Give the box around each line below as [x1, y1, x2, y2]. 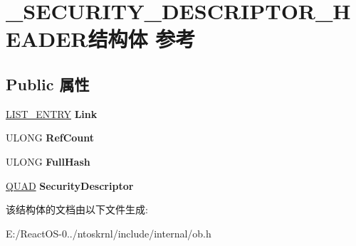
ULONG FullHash [6, 154, 90, 169]
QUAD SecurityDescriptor [6, 178, 134, 193]
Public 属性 [6, 73, 90, 95]
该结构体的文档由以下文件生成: [6, 202, 148, 217]
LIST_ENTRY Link [6, 106, 98, 121]
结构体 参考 [88, 24, 196, 53]
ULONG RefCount [6, 130, 95, 145]
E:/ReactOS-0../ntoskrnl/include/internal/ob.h [6, 225, 211, 240]
